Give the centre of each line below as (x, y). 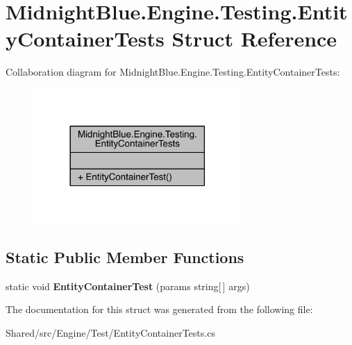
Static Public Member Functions (125, 256)
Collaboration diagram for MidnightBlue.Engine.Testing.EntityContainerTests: (173, 72)
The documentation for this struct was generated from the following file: (159, 309)
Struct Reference (254, 39)
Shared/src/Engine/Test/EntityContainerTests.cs (110, 332)
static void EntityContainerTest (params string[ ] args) (128, 286)
